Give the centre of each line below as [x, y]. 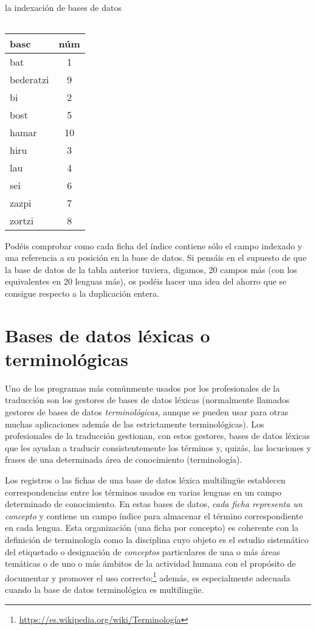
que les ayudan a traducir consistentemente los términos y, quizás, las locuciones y [158, 447]
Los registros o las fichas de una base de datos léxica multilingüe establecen [145, 480]
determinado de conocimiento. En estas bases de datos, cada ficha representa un [154, 504]
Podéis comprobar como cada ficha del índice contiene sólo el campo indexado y [154, 245]
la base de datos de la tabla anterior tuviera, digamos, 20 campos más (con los [151, 269]
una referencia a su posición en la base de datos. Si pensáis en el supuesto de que [156, 258]
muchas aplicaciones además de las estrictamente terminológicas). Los [135, 424]
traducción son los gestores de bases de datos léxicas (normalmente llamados [147, 400]
